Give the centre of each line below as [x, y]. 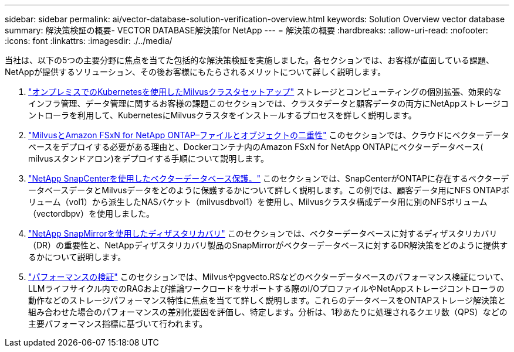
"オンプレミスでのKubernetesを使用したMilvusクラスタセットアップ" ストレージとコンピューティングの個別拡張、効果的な [265, 92]
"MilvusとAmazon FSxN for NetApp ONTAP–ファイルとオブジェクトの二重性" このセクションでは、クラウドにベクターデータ [269, 135]
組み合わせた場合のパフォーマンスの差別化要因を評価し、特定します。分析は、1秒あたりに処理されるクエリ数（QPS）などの [268, 312]
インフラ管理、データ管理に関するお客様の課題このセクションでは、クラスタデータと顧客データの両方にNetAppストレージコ [269, 103]
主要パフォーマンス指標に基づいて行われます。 [118, 324]
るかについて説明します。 [77, 257]
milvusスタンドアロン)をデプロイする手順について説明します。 [148, 158]
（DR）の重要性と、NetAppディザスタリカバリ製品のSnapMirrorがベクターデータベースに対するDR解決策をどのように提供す [268, 245]
